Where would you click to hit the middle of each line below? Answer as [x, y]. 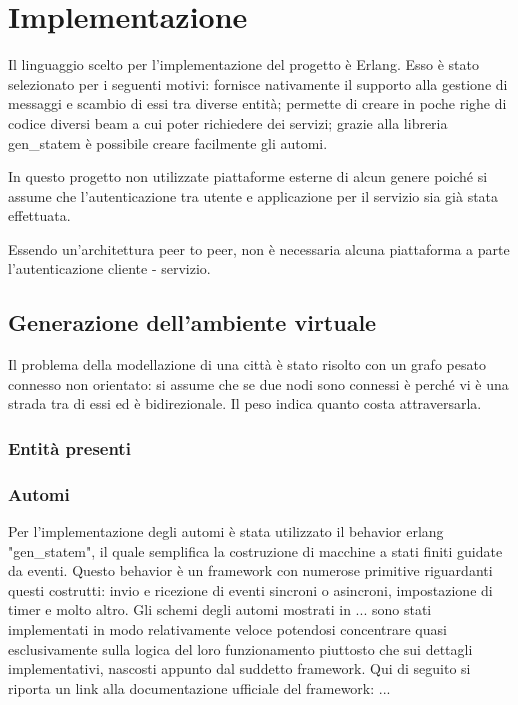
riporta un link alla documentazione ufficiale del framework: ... [199, 687]
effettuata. [39, 215]
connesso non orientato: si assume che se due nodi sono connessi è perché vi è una [258, 383]
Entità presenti [69, 447]
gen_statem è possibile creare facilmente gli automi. [168, 142]
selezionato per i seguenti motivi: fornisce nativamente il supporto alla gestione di [258, 83]
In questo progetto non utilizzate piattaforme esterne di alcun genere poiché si [248, 176]
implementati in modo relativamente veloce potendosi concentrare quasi [227, 629]
